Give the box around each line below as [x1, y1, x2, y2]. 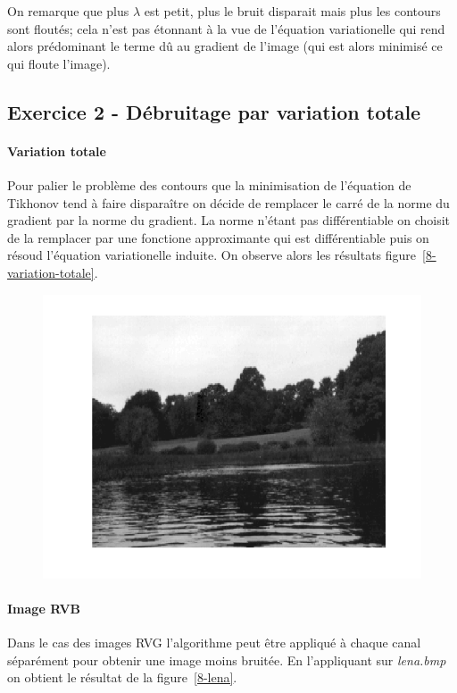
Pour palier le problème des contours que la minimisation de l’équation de [7, 175, 411, 194]
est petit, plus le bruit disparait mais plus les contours [144, 2, 441, 20]
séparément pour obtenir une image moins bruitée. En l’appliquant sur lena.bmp [7, 650, 446, 669]
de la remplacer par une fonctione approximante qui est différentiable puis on [7, 228, 429, 246]
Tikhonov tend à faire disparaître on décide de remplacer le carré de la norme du [7, 193, 450, 212]
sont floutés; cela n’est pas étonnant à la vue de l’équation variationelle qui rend [7, 19, 445, 38]
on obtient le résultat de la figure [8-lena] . [7, 668, 237, 687]
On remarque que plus [7, 2, 129, 20]
